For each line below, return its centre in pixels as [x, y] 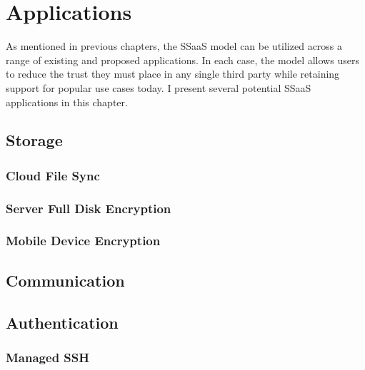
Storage [34, 140]
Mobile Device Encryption [83, 241]
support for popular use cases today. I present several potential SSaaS [159, 87]
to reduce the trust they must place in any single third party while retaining [173, 74]
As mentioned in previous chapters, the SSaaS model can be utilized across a [174, 46]
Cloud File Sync [53, 175]
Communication [65, 280]
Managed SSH [47, 357]
